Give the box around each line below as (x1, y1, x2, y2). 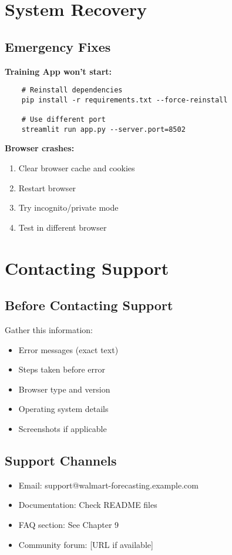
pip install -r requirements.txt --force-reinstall (21, 95, 228, 104)
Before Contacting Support (5, 296, 173, 314)
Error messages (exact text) (18, 343, 119, 355)
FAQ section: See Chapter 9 (18, 518, 119, 530)
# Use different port (21, 115, 106, 124)
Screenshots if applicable (18, 422, 107, 434)
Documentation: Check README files (18, 498, 157, 511)
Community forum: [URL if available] (18, 538, 153, 550)
